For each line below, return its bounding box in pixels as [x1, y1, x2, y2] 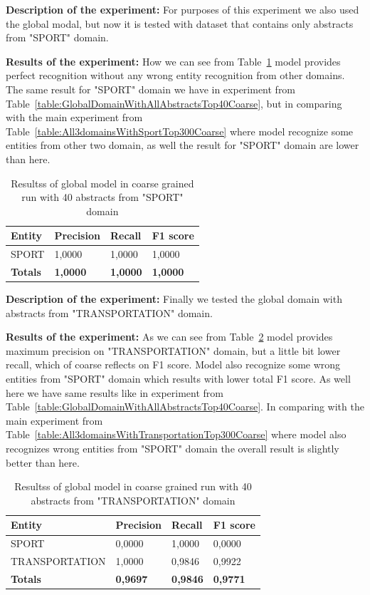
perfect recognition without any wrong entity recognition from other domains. [6, 68, 345, 83]
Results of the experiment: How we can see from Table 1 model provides [6, 53, 341, 68]
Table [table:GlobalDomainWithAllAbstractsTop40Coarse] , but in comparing [6, 95, 342, 110]
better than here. [6, 455, 80, 470]
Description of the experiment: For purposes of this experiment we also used [6, 2, 359, 16]
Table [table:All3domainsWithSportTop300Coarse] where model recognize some [6, 123, 354, 138]
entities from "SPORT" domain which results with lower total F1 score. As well [6, 371, 351, 386]
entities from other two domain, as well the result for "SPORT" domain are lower [6, 138, 359, 152]
